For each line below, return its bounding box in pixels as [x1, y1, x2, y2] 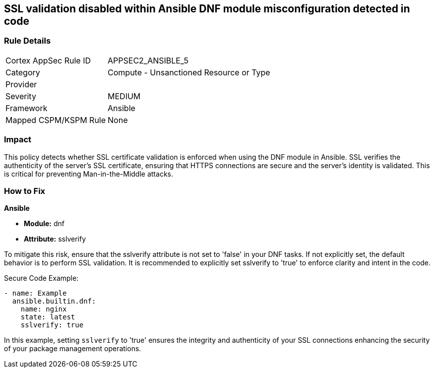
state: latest [20, 313, 75, 321]
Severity [5, 91, 36, 101]
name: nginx [20, 305, 67, 313]
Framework [5, 103, 48, 113]
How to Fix [4, 186, 46, 196]
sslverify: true [20, 321, 84, 329]
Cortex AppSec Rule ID [5, 55, 91, 65]
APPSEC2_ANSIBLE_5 [108, 55, 188, 65]
